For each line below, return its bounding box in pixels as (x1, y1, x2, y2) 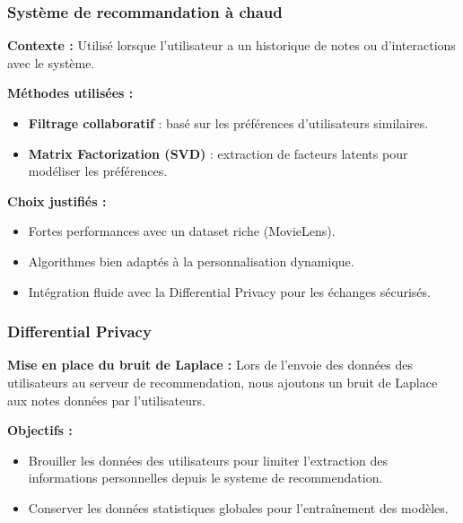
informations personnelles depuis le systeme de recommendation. (28, 468, 383, 487)
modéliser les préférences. (28, 161, 168, 180)
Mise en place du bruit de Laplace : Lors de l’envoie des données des (7, 355, 413, 374)
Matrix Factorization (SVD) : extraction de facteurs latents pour (28, 144, 408, 162)
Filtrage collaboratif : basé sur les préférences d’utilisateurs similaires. (28, 114, 429, 132)
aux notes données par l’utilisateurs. (7, 390, 205, 409)
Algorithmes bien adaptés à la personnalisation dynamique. (28, 251, 354, 270)
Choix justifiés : (7, 191, 107, 210)
